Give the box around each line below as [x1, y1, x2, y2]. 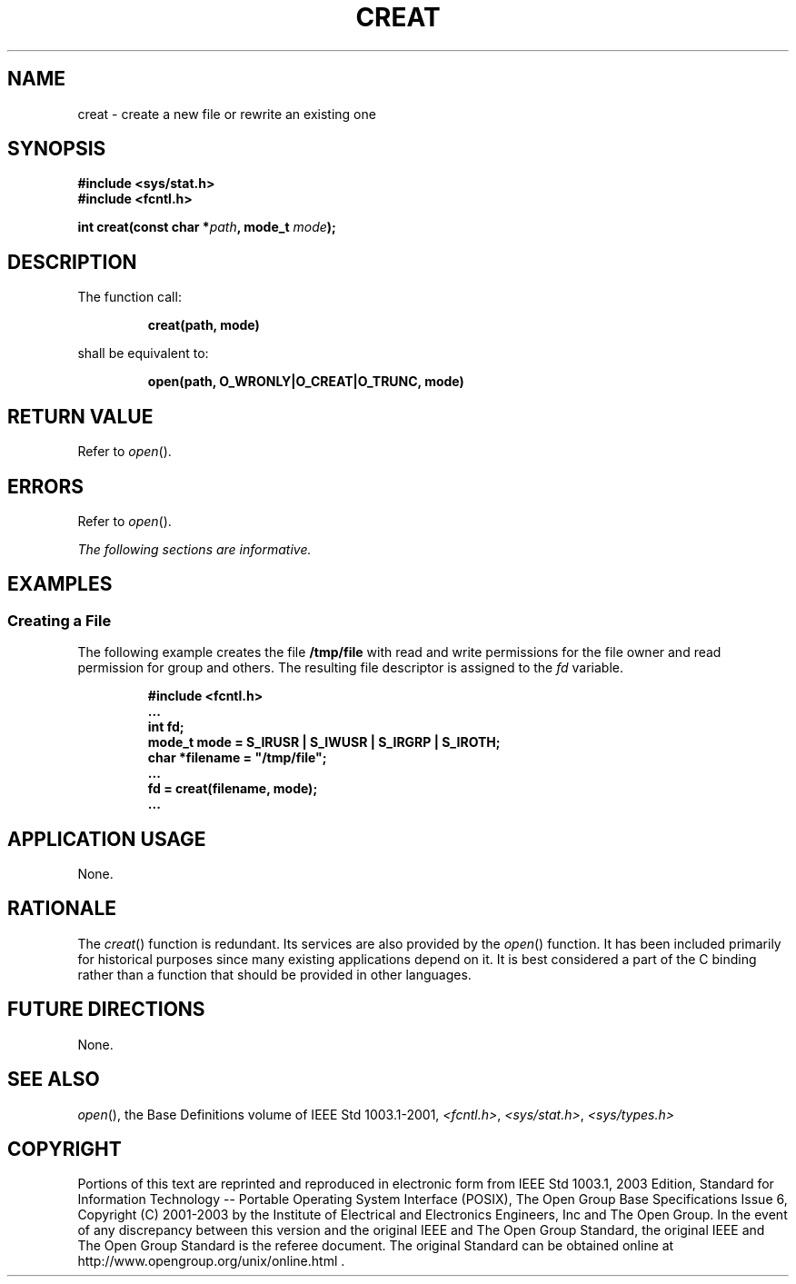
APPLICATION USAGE [7, 827, 206, 851]
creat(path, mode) [147, 317, 260, 333]
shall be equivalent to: [77, 345, 209, 362]
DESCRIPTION [7, 250, 137, 274]
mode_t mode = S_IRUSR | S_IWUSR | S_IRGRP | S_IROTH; [147, 734, 501, 751]
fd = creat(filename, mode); [147, 781, 318, 797]
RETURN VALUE [7, 404, 154, 428]
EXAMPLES [7, 572, 113, 596]
